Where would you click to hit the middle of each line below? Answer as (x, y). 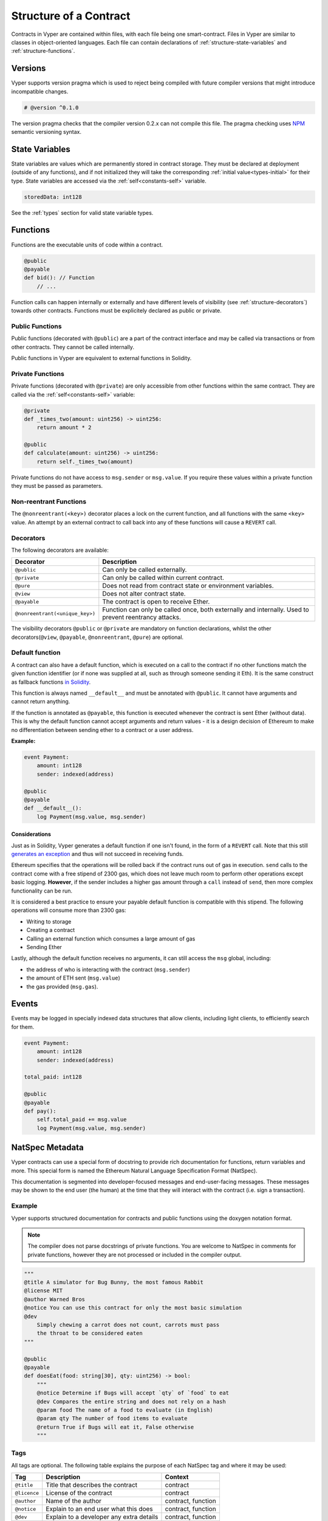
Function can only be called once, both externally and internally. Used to (206, 610)
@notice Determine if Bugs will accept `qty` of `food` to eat (133, 1393)
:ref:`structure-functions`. (43, 51)
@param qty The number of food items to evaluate (112, 1418)
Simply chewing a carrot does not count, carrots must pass (128, 1325)
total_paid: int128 (53, 1077)
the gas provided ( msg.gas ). (62, 986)
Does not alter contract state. (144, 594)
